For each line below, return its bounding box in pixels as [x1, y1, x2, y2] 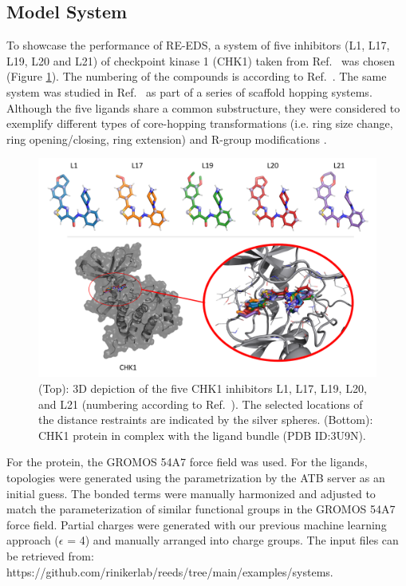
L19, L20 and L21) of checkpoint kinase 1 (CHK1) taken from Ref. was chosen [6, 52, 396, 69]
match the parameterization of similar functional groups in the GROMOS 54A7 [6, 501, 396, 517]
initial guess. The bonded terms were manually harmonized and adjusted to [6, 485, 376, 501]
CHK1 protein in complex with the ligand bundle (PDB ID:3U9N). [38, 426, 366, 443]
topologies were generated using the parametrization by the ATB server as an [6, 469, 385, 486]
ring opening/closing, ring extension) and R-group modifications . [6, 130, 327, 147]
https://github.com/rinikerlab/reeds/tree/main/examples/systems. [6, 563, 333, 580]
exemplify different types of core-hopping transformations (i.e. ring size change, [6, 115, 393, 132]
